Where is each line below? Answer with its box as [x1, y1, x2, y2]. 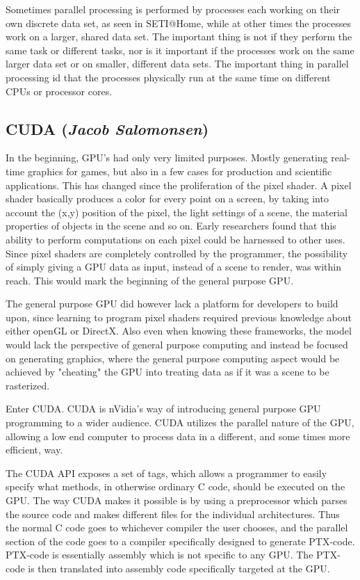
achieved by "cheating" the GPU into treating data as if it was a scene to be [6, 364, 329, 379]
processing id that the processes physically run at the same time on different [6, 70, 331, 84]
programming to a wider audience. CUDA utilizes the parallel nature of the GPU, [6, 415, 354, 430]
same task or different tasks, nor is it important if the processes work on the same [6, 42, 354, 57]
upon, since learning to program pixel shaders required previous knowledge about [6, 309, 352, 324]
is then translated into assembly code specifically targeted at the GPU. [28, 561, 330, 575]
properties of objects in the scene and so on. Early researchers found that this [6, 218, 336, 233]
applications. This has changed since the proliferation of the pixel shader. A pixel [6, 177, 352, 192]
